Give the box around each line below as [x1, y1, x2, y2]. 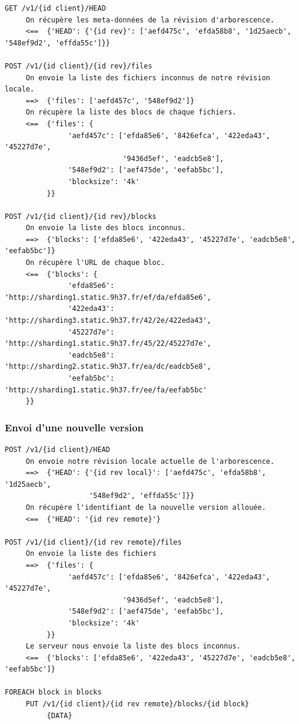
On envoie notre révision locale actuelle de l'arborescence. [25, 457, 275, 466]
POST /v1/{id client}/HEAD [5, 445, 110, 454]
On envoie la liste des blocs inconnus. [25, 224, 186, 232]
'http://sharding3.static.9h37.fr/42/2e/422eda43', [5, 316, 211, 325]
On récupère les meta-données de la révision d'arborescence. [25, 15, 275, 24]
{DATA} [46, 711, 72, 720]
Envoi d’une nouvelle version [5, 420, 144, 434]
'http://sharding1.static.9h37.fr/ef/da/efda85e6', [5, 293, 211, 302]
